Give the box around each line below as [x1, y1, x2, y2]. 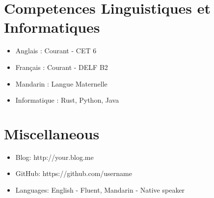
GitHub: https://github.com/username [15, 168, 132, 178]
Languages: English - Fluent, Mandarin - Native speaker [15, 185, 185, 195]
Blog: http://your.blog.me [15, 152, 94, 162]
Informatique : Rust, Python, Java [15, 95, 119, 105]
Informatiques [4, 17, 100, 37]
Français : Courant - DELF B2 [15, 62, 108, 72]
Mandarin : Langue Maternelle [15, 78, 107, 88]
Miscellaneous [4, 123, 100, 143]
